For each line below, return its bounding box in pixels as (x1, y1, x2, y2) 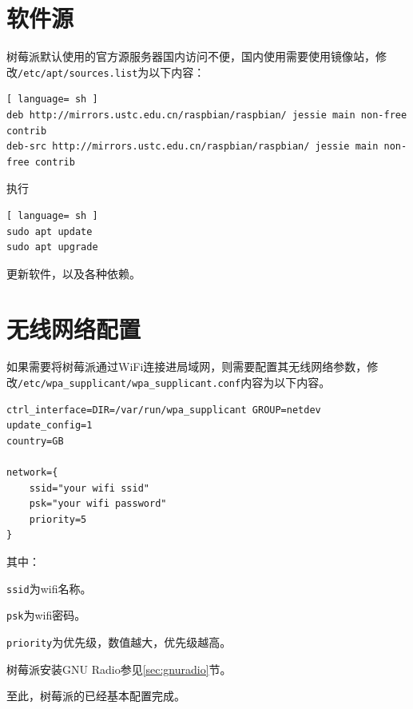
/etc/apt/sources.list (18, 67, 138, 79)
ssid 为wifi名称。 (6, 580, 92, 596)
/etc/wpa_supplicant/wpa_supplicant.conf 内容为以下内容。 (18, 374, 331, 391)
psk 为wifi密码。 (6, 607, 86, 623)
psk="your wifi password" (29, 498, 167, 510)
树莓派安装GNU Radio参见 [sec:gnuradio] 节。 (6, 660, 232, 677)
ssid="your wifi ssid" (29, 482, 149, 494)
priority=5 (29, 513, 87, 525)
